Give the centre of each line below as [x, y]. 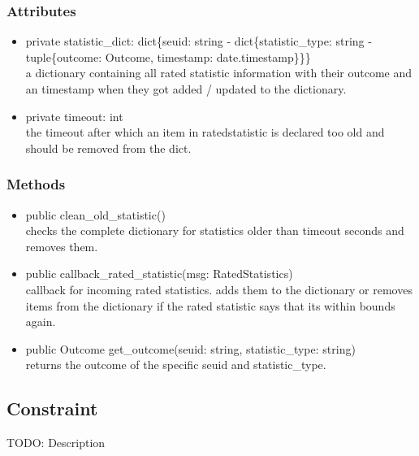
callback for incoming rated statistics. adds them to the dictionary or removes [219, 289]
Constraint [52, 408]
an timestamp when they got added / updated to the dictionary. [186, 89]
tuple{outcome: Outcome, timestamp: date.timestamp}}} [168, 56]
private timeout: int [74, 116]
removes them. [62, 246]
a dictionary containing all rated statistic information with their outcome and [218, 73]
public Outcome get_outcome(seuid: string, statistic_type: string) [190, 348]
